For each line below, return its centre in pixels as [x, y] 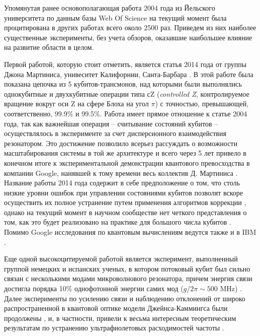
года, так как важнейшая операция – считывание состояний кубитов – [111, 123]
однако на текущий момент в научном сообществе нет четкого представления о [125, 212]
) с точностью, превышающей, [202, 104]
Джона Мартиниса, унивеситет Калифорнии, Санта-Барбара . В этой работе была [129, 74]
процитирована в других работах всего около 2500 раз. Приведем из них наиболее [130, 27]
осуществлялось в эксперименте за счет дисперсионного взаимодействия [115, 133]
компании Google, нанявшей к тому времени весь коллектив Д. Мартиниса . [121, 173]
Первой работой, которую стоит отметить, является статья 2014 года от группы [125, 64]
